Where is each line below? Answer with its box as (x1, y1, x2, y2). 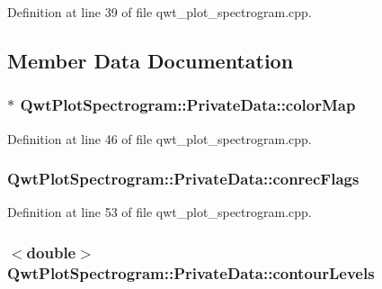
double (26, 240, 76, 263)
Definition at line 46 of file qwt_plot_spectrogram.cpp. (7, 129, 312, 148)
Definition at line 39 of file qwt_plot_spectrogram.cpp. (7, 3, 312, 21)
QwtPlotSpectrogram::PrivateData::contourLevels (7, 261, 375, 284)
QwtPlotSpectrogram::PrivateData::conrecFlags (7, 167, 360, 190)
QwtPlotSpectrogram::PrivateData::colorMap (20, 94, 356, 116)
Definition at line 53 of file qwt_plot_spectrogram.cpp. (7, 203, 312, 221)
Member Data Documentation (7, 46, 294, 74)
